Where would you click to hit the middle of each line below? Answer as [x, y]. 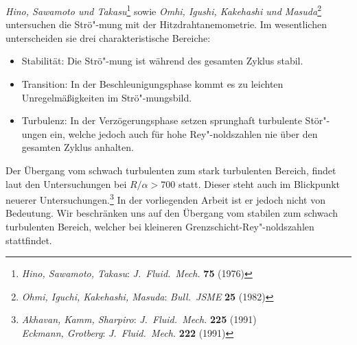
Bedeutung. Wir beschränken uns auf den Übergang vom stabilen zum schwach [172, 213]
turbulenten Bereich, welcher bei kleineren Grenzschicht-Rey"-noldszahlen [160, 227]
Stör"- [318, 120]
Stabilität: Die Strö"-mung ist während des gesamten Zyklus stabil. [162, 61]
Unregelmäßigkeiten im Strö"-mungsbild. [107, 97]
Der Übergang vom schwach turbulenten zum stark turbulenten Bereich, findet [171, 170]
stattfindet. [29, 240]
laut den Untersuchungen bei [66, 183]
